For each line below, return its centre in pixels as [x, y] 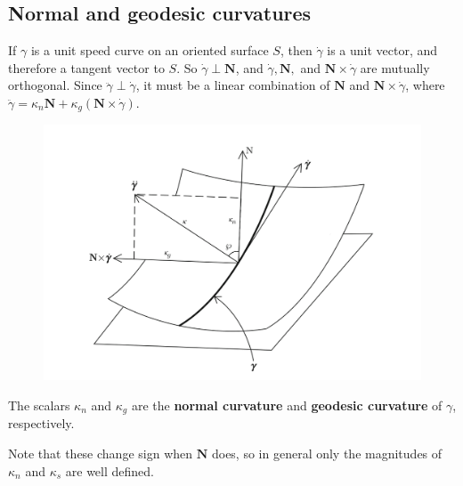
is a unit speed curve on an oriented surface [150, 50]
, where [425, 85]
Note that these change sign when [101, 454]
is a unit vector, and [382, 50]
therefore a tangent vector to [86, 67]
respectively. [41, 423]
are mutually [395, 67]
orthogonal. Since [55, 85]
